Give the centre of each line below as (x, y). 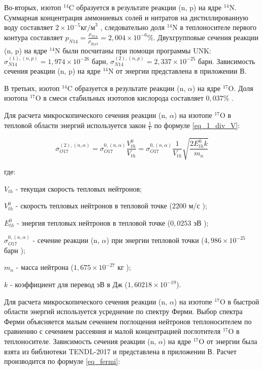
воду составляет (29, 27)
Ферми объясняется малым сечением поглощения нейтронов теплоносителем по (128, 321)
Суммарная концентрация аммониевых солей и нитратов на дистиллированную (126, 17)
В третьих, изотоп (32, 88)
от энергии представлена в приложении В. (181, 71)
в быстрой (243, 301)
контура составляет (34, 37)
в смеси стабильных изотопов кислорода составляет (123, 98)
